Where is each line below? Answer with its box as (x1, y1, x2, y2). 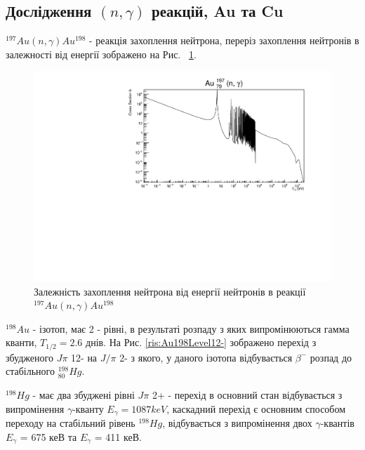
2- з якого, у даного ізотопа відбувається (119, 350, 293, 364)
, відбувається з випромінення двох (162, 416, 312, 430)
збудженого (6, 350, 53, 364)
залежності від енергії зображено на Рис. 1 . (6, 46, 197, 61)
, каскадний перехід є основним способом (166, 401, 346, 416)
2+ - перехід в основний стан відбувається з (152, 388, 343, 402)
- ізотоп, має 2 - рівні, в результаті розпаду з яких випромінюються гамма (32, 321, 350, 336)
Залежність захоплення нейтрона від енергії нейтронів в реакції (34, 284, 306, 298)
